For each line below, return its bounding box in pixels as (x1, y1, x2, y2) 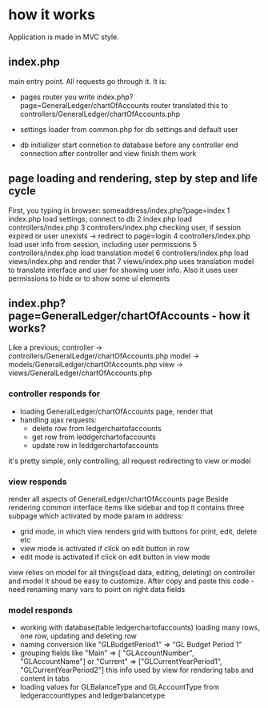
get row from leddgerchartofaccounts (31, 432, 156, 442)
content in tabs (19, 674, 70, 683)
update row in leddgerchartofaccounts (31, 440, 159, 450)
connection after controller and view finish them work (19, 148, 197, 158)
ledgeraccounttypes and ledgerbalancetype (19, 690, 166, 701)
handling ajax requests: (19, 414, 98, 425)
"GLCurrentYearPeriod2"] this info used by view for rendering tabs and (19, 666, 254, 675)
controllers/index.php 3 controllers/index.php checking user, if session (8, 222, 242, 232)
